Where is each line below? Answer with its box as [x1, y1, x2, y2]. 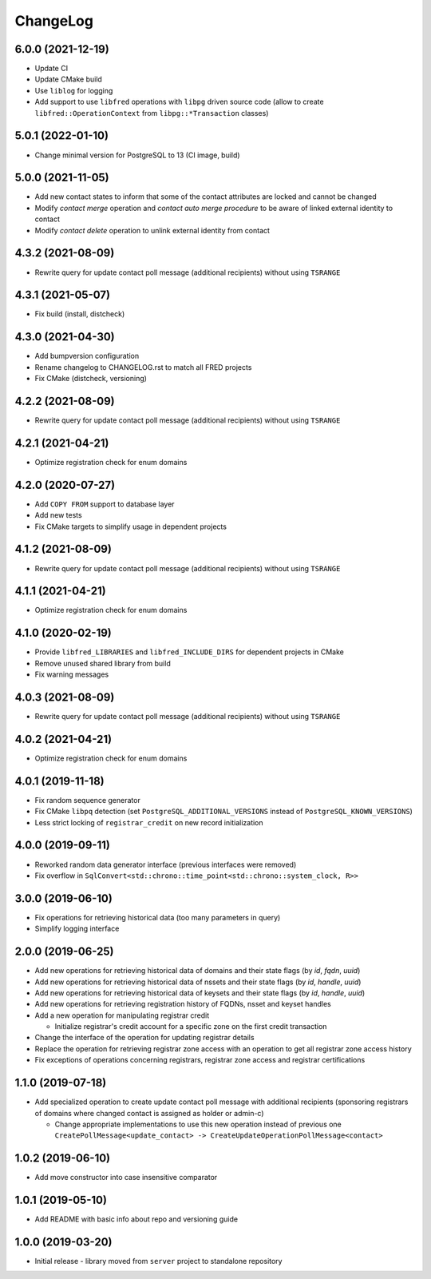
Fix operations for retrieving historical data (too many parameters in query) [34, 912, 281, 922]
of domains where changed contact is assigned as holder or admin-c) [34, 1108, 264, 1118]
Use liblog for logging [34, 85, 113, 95]
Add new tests [34, 510, 83, 520]
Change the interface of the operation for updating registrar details [34, 1033, 255, 1043]
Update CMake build [34, 74, 103, 84]
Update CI [34, 64, 68, 73]
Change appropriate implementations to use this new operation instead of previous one [54, 1119, 342, 1129]
